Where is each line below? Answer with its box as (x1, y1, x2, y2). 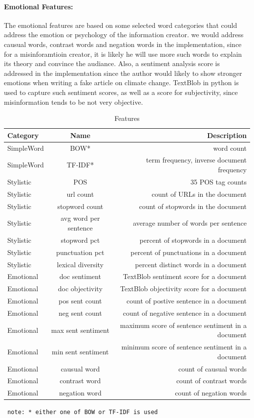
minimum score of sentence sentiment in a (121, 342, 247, 352)
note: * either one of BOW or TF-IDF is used (7, 409, 158, 416)
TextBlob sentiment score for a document (123, 271, 247, 281)
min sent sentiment (52, 346, 109, 356)
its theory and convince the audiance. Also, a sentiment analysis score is (4, 58, 220, 69)
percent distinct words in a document (135, 259, 247, 269)
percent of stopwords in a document (139, 234, 247, 245)
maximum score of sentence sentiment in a (120, 320, 247, 330)
